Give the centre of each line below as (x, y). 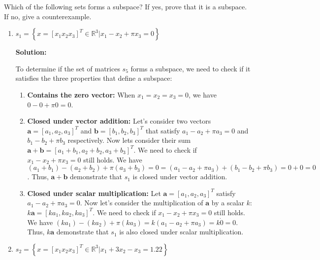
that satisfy (163, 130)
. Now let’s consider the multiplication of (142, 203)
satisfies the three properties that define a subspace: (94, 78)
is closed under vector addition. (180, 177)
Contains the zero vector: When (81, 94)
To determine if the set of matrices (68, 68)
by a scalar (228, 203)
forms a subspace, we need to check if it (191, 68)
